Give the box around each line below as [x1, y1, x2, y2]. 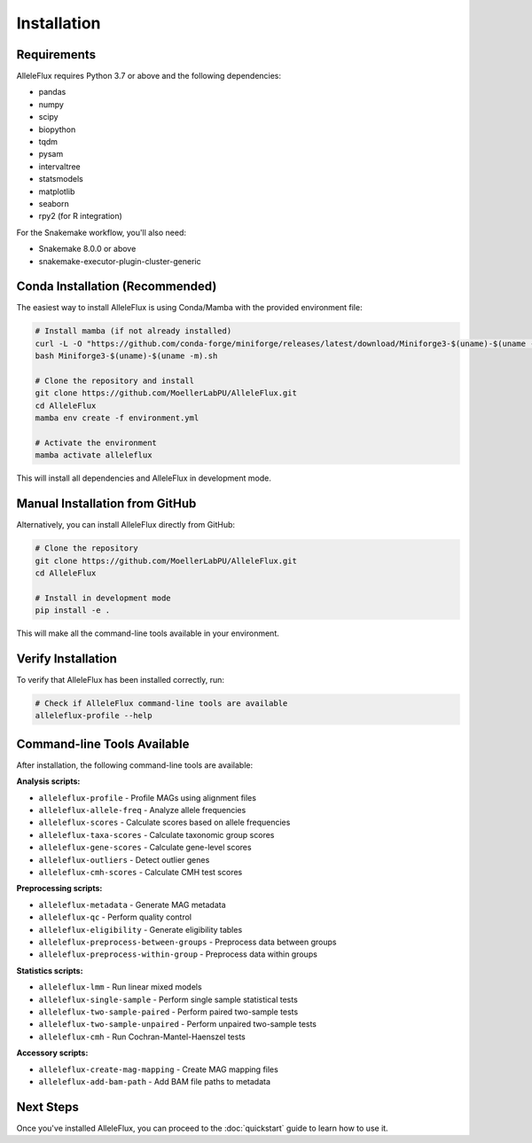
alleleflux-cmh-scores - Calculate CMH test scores [38, 867, 243, 878]
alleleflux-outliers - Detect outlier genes [38, 854, 210, 865]
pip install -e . [35, 606, 111, 615]
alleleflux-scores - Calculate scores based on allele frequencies [38, 817, 291, 828]
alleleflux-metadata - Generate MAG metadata [38, 899, 226, 910]
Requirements [16, 47, 97, 62]
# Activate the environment [35, 437, 157, 448]
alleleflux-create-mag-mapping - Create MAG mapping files [38, 1064, 278, 1075]
